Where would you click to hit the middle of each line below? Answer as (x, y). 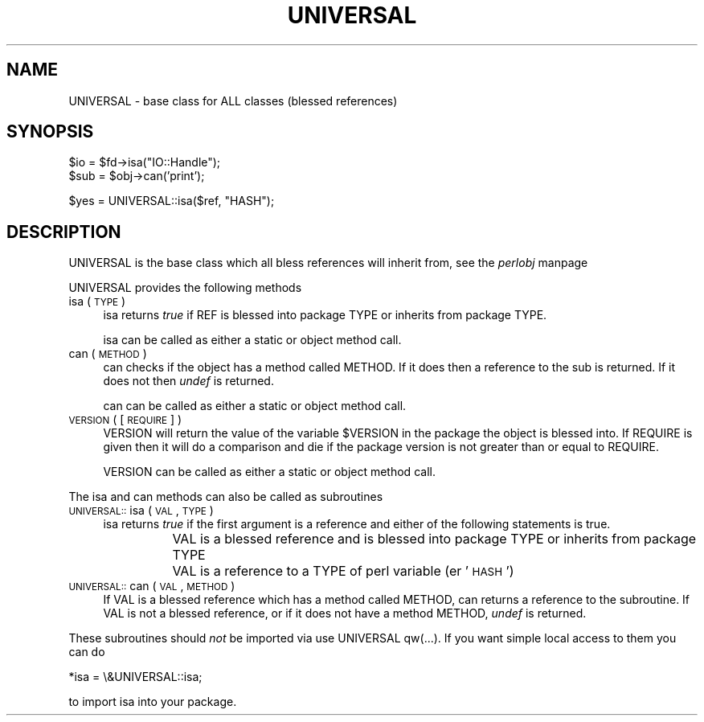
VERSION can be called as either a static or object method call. (269, 472)
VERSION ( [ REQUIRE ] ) (125, 420)
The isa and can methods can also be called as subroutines (226, 497)
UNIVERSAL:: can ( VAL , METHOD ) (152, 586)
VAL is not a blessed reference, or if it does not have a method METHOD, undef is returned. (345, 613)
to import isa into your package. (153, 702)
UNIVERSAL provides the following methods (185, 288)
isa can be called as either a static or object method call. (252, 340)
